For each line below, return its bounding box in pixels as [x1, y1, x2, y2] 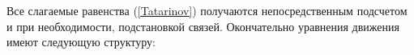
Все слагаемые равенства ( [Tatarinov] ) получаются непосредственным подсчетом [6, 2, 408, 18]
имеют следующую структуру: [6, 33, 156, 50]
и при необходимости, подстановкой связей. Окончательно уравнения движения [6, 18, 399, 34]
